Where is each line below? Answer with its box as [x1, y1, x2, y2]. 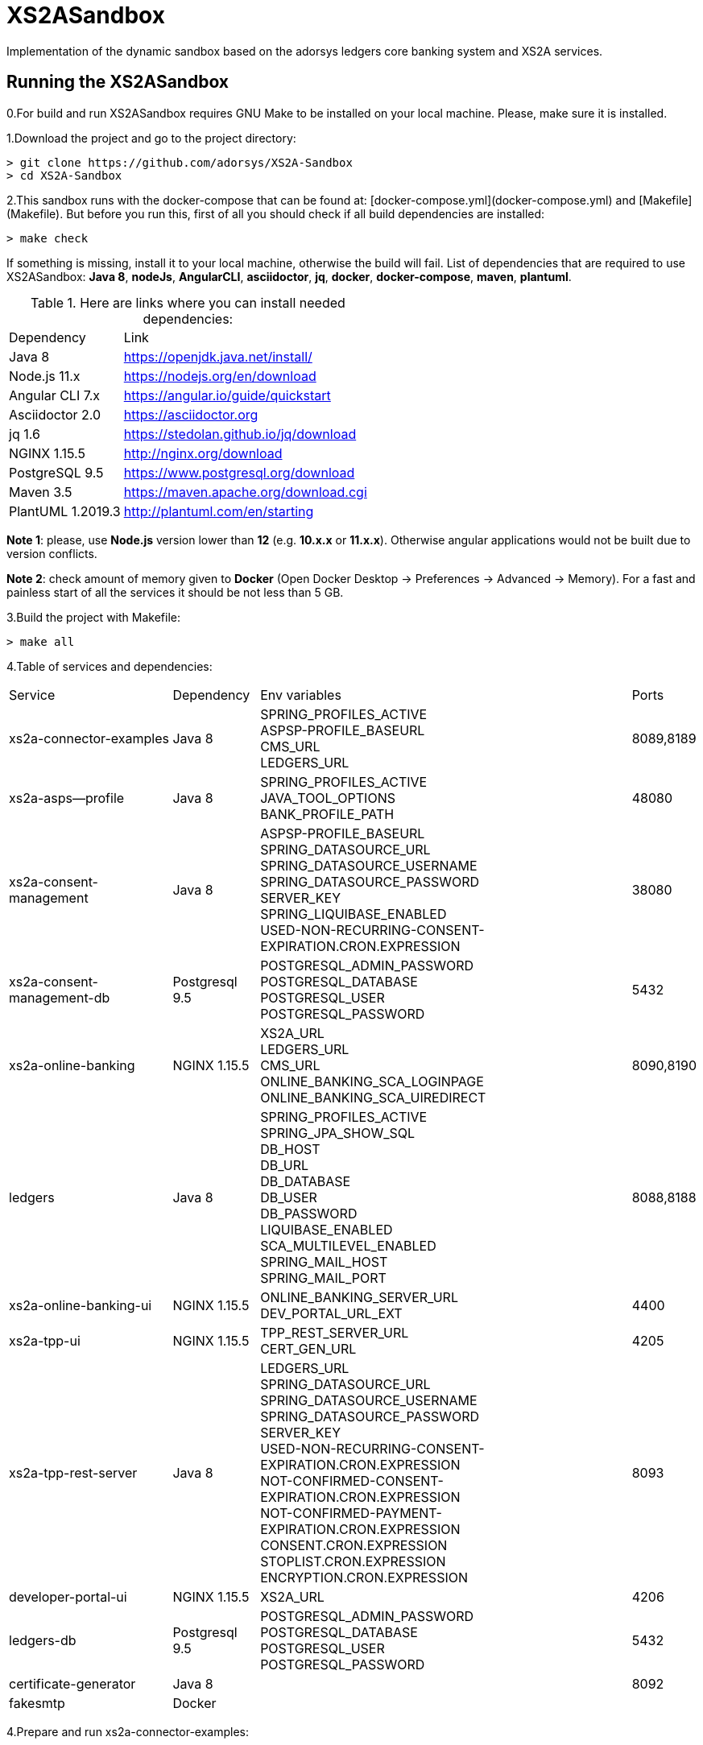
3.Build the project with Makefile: [6, 610, 180, 624]
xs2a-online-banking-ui [9, 1296, 152, 1313]
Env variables [260, 686, 341, 703]
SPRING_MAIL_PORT [260, 1269, 387, 1286]
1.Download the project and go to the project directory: [6, 130, 296, 145]
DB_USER [260, 1189, 317, 1205]
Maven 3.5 [9, 483, 72, 500]
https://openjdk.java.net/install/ [123, 348, 312, 365]
